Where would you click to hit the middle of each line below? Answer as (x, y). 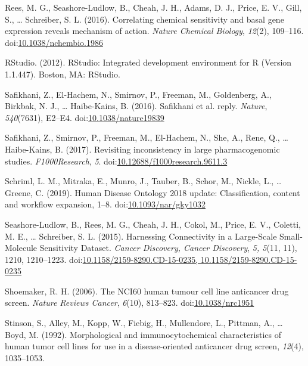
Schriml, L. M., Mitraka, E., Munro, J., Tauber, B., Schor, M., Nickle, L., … (144, 181)
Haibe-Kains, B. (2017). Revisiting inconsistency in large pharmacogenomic (142, 149)
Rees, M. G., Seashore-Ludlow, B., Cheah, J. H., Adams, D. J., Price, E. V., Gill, (153, 7)
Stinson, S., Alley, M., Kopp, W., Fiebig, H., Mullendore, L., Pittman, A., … (144, 323)
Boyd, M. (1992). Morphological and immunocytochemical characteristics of (143, 334)
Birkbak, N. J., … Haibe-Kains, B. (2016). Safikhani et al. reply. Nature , (136, 106)
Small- (291, 236)
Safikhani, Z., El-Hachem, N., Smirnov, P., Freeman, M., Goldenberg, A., (138, 94)
